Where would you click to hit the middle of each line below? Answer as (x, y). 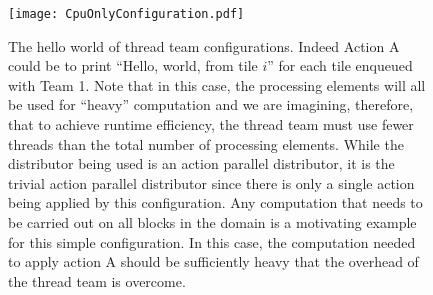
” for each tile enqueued (340, 65)
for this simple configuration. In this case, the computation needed (212, 241)
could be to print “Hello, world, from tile (133, 65)
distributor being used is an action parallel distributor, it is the (201, 163)
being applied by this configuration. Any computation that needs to (215, 202)
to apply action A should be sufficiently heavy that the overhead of (213, 261)
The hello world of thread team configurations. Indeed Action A (204, 45)
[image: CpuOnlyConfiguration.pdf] (126, 14)
